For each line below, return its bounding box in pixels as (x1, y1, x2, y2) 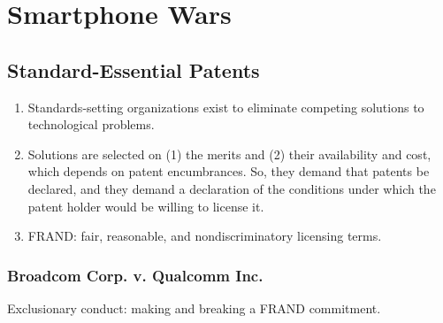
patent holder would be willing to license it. (27, 196, 264, 215)
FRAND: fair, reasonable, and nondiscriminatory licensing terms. (27, 227, 382, 245)
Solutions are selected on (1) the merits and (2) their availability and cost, (27, 144, 432, 163)
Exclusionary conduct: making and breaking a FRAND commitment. (7, 298, 381, 317)
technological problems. (27, 115, 155, 134)
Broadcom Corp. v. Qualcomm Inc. (7, 264, 264, 286)
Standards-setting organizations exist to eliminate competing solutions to (27, 97, 424, 116)
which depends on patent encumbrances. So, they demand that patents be (27, 162, 430, 181)
